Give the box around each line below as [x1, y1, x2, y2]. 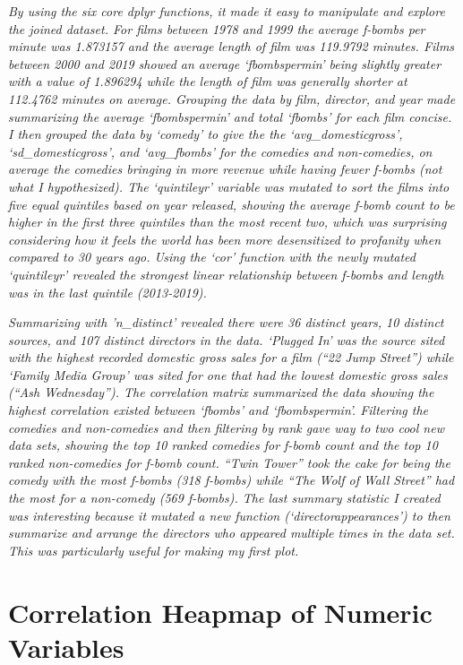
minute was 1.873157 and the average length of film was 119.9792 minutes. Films [8, 37, 455, 56]
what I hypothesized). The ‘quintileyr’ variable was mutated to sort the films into [8, 177, 450, 195]
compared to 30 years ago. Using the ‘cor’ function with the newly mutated [8, 247, 416, 266]
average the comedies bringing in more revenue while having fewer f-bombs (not [8, 160, 442, 178]
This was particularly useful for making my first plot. [8, 540, 299, 559]
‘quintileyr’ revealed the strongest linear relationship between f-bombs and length [8, 264, 444, 283]
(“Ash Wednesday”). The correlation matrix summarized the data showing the [8, 383, 434, 402]
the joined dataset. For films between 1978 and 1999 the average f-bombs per [8, 19, 425, 38]
